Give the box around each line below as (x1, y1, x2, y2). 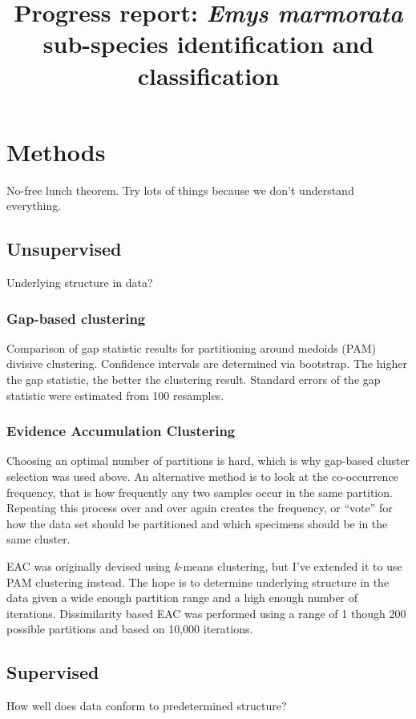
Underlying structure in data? (6, 274, 153, 291)
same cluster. (6, 531, 71, 547)
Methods (6, 135, 106, 168)
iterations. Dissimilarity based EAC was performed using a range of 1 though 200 (6, 604, 406, 621)
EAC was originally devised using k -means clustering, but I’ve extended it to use (6, 558, 402, 575)
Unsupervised (6, 236, 122, 261)
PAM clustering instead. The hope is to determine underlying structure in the (6, 573, 390, 590)
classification (137, 59, 280, 91)
